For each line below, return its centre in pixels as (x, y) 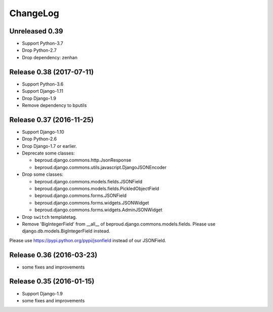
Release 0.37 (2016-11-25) (52, 120)
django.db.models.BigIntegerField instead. (66, 231)
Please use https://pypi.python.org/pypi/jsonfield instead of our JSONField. (88, 240)
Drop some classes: (42, 174)
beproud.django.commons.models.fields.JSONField (88, 181)
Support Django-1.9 (42, 293)
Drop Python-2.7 (39, 50)
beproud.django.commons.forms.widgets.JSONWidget (92, 203)
